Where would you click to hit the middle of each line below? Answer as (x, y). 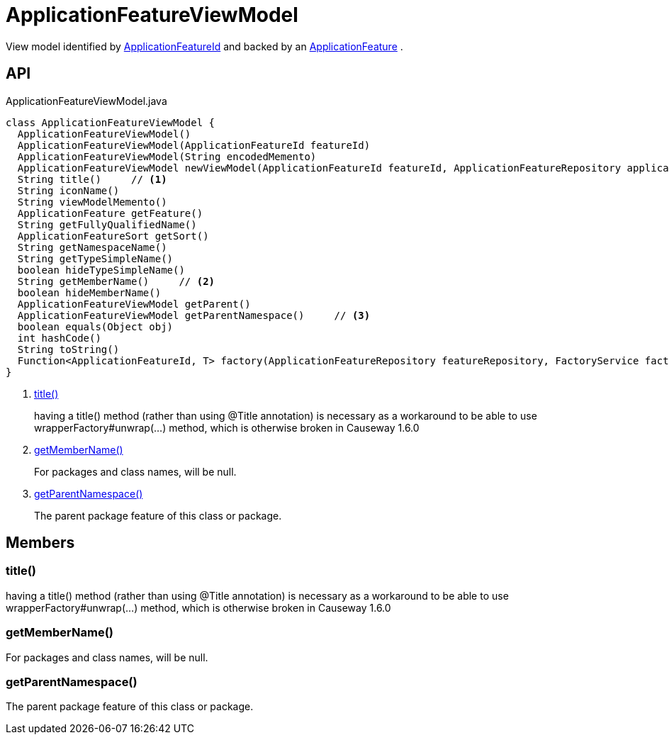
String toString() (68, 349)
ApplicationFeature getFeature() (110, 213)
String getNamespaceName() (92, 247)
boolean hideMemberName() (89, 292)
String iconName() (68, 190)
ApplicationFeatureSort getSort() (113, 236)
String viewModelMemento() (92, 202)
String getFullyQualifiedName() (107, 224)
